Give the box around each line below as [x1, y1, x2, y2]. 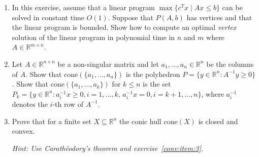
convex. [12, 126, 35, 136]
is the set [143, 78, 171, 89]
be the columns [206, 58, 254, 69]
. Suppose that [108, 12, 153, 22]
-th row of [52, 98, 84, 109]
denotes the [12, 98, 48, 109]
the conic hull [119, 115, 161, 126]
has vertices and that [186, 12, 252, 22]
